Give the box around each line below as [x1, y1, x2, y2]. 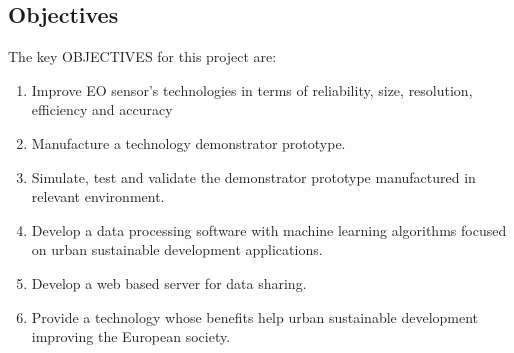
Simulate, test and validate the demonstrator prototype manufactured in [31, 166, 476, 187]
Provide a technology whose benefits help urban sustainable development [31, 306, 479, 327]
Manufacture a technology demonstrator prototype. [31, 132, 346, 153]
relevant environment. [31, 186, 165, 207]
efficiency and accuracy [31, 99, 173, 120]
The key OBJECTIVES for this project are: [8, 46, 277, 67]
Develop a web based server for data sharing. [31, 272, 307, 293]
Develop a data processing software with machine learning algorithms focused [31, 219, 507, 240]
